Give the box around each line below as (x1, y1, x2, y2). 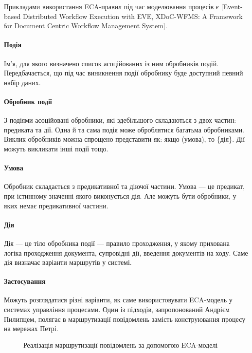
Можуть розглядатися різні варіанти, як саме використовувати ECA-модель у (4, 295, 233, 305)
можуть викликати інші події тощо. (4, 143, 108, 153)
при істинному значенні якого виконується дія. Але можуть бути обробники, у (4, 190, 236, 201)
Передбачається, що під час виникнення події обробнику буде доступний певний (4, 68, 243, 78)
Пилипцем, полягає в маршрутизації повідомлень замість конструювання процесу (4, 314, 246, 324)
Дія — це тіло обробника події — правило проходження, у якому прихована (4, 238, 230, 248)
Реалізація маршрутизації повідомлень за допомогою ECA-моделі (23, 339, 218, 350)
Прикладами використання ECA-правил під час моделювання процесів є (4, 1, 219, 11)
